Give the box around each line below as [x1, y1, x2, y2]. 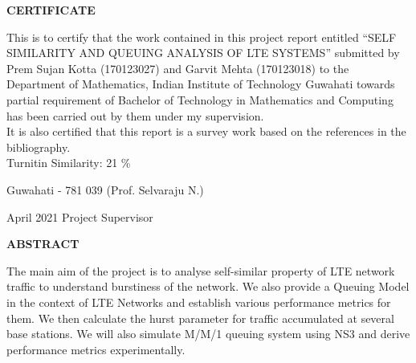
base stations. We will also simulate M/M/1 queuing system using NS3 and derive [6, 325, 410, 342]
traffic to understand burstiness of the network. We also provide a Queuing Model [6, 278, 410, 295]
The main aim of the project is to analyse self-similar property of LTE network [6, 262, 395, 279]
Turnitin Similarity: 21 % [6, 154, 131, 171]
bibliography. [6, 138, 71, 155]
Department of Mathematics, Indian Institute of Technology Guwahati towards [6, 75, 395, 92]
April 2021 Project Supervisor [6, 208, 153, 225]
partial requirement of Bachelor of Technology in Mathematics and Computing [6, 91, 394, 108]
